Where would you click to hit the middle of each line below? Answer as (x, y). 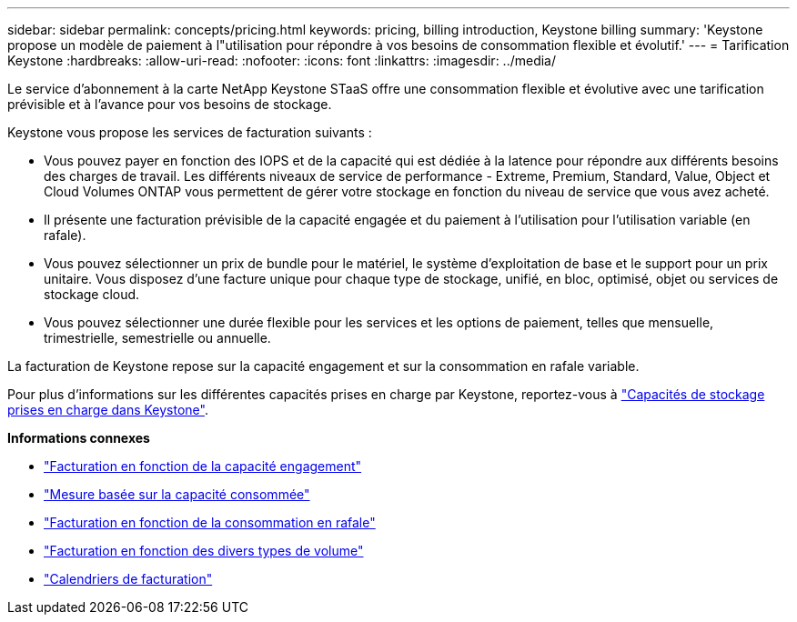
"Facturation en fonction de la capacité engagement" (203, 466)
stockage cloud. (92, 294)
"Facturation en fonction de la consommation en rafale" (210, 522)
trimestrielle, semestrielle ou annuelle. (157, 338)
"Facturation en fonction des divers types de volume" (204, 551)
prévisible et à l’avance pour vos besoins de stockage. (170, 104)
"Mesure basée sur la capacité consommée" (177, 494)
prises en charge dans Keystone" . (108, 410)
